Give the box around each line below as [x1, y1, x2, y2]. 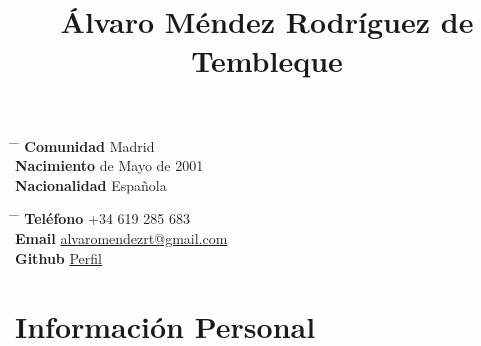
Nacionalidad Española [15, 174, 167, 195]
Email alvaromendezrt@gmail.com [15, 227, 228, 248]
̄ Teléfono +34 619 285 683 [15, 208, 190, 229]
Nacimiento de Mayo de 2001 [15, 155, 204, 176]
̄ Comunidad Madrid [15, 135, 155, 156]
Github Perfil [15, 247, 102, 268]
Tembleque [191, 40, 343, 81]
